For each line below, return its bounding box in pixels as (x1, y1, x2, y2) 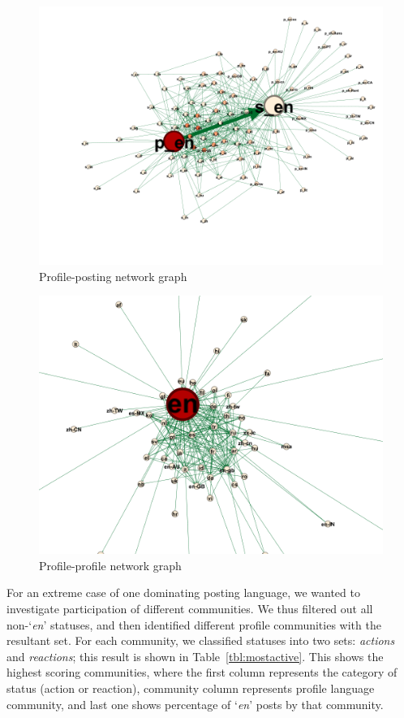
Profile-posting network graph (39, 267, 187, 284)
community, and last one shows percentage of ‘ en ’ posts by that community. (6, 695, 384, 712)
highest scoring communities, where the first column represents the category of (6, 664, 398, 681)
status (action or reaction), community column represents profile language (6, 679, 375, 696)
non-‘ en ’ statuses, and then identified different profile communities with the (6, 616, 381, 633)
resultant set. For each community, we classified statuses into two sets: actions (6, 632, 395, 649)
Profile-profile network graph (39, 556, 182, 573)
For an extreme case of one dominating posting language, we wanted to (6, 584, 360, 601)
